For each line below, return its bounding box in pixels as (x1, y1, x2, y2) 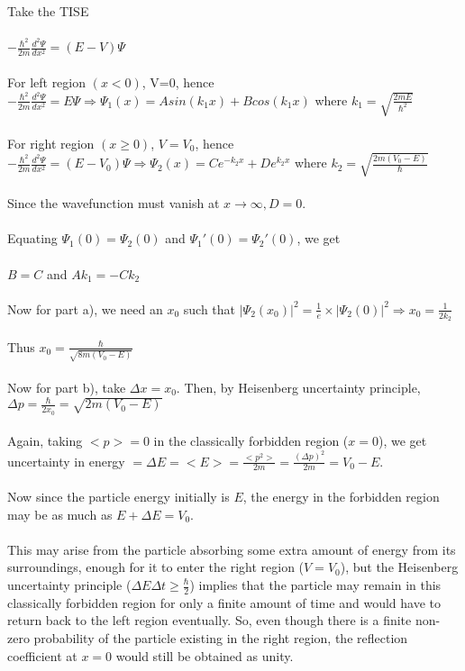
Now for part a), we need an (7, 299, 163, 318)
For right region (7, 133, 95, 152)
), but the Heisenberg (340, 558, 459, 576)
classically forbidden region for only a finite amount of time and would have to (7, 593, 441, 612)
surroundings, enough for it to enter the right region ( (7, 558, 305, 576)
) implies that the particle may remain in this (189, 576, 442, 594)
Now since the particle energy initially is (7, 487, 230, 506)
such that (183, 299, 236, 318)
